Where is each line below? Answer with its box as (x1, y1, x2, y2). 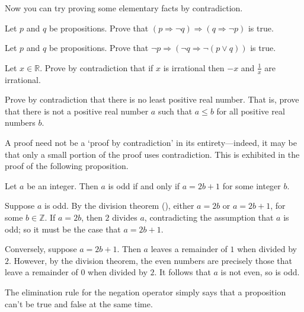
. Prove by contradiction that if (40, 61, 153, 74)
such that (158, 104, 193, 117)
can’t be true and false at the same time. (5, 297, 153, 310)
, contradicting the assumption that (144, 211, 274, 223)
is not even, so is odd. (220, 266, 300, 278)
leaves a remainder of (151, 243, 228, 255)
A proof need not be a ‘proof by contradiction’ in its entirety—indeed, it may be (5, 136, 297, 148)
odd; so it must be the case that (5, 222, 121, 235)
